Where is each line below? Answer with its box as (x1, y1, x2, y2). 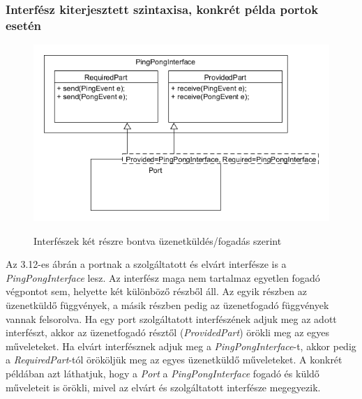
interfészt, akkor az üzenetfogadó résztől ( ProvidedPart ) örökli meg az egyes (6, 325, 329, 340)
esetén (6, 16, 42, 33)
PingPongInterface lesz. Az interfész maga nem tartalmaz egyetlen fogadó (6, 270, 320, 285)
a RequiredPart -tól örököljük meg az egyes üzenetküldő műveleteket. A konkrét (6, 352, 342, 367)
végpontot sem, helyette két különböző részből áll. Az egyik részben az (6, 284, 307, 299)
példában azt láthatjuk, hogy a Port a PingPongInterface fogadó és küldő (6, 366, 319, 380)
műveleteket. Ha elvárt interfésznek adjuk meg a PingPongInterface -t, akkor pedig (6, 338, 356, 353)
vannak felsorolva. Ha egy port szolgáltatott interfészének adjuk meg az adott (6, 311, 337, 326)
